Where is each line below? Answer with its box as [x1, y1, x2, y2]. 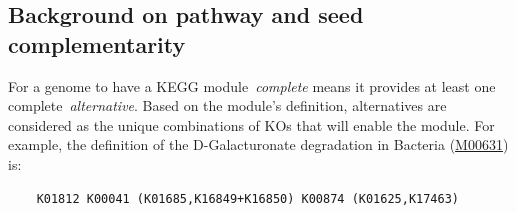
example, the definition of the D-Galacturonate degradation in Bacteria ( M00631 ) [8, 134, 509, 155]
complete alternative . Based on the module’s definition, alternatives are [8, 95, 447, 116]
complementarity [8, 28, 186, 59]
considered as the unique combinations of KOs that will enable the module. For [8, 114, 495, 135]
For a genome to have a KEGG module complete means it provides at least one [8, 75, 496, 96]
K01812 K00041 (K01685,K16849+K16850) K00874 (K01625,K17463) [36, 191, 460, 206]
